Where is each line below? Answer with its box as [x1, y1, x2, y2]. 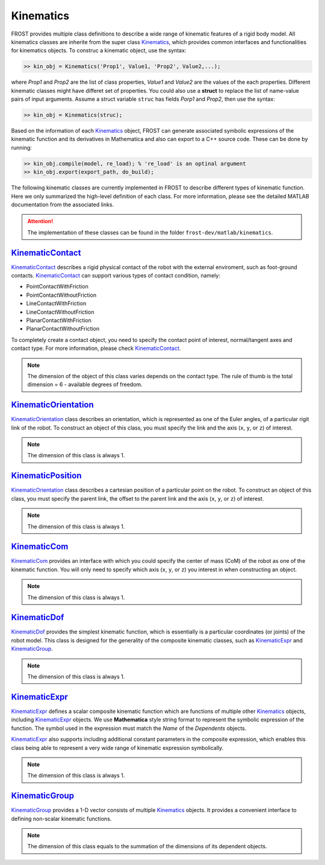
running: [11, 144, 32, 151]
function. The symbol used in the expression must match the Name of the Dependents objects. [11, 724, 247, 732]
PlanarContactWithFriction [26, 317, 91, 324]
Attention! [27, 218, 54, 225]
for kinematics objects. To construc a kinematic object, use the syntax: [11, 47, 187, 54]
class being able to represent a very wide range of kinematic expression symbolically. [11, 744, 224, 751]
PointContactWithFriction [26, 283, 88, 290]
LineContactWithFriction [26, 300, 87, 307]
